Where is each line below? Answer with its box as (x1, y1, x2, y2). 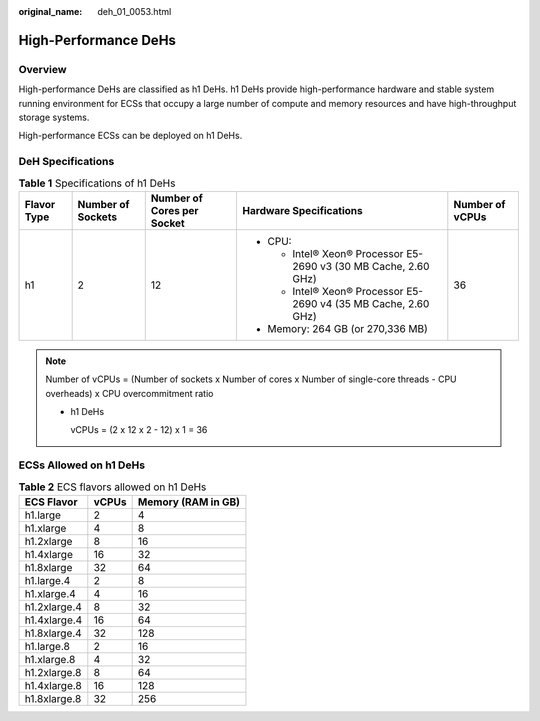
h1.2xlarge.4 (24, 600, 82, 614)
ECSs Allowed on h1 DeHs (18, 458, 145, 472)
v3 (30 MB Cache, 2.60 (320, 259, 430, 273)
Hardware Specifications (242, 203, 364, 217)
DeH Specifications (18, 155, 115, 169)
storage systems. (18, 111, 90, 123)
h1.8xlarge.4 (24, 626, 82, 640)
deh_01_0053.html (97, 6, 172, 17)
